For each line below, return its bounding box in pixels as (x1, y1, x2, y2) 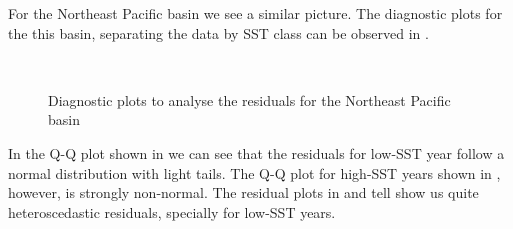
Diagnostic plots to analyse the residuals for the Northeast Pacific (48, 89, 451, 110)
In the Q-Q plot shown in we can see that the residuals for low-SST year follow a (8, 142, 505, 163)
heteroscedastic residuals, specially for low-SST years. (8, 201, 336, 222)
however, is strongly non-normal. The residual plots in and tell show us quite (8, 182, 479, 203)
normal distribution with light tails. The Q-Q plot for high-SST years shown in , (8, 162, 501, 183)
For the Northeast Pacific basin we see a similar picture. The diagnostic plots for (8, 3, 503, 23)
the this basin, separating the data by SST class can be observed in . (8, 22, 429, 43)
